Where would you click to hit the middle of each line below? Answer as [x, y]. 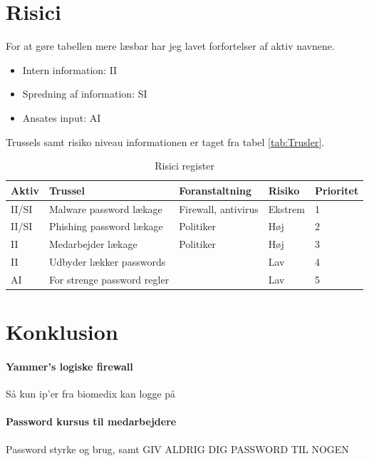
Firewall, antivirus [219, 208]
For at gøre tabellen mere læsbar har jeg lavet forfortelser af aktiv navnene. [170, 46]
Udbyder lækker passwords [107, 262]
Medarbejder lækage [93, 244]
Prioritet [337, 190]
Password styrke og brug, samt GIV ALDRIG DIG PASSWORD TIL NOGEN [177, 449]
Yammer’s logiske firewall [69, 366]
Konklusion [62, 332]
